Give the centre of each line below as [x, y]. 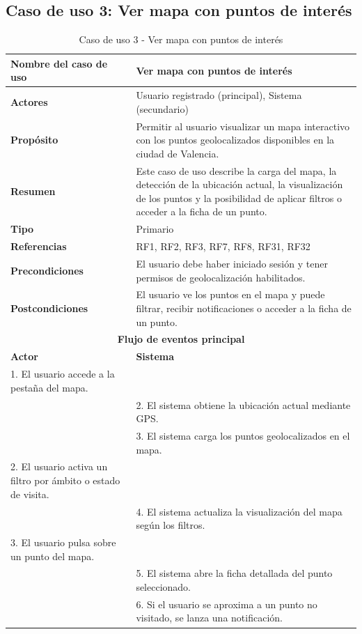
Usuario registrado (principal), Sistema [219, 95]
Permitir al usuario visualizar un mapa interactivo [243, 126]
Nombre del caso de [59, 63]
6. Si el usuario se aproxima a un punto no [227, 604]
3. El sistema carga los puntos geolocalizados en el [243, 436]
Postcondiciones [49, 308]
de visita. [30, 494]
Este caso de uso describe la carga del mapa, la [236, 170]
